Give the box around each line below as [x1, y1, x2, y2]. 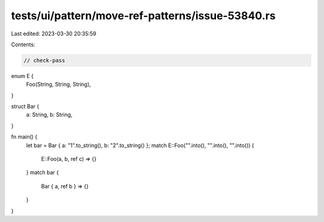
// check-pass [23, 57, 65, 64]
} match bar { [26, 169, 59, 176]
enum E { [11, 72, 34, 79]
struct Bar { [11, 103, 40, 110]
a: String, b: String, [26, 111, 73, 118]
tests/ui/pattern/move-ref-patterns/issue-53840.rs [11, 9, 276, 22]
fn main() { [11, 133, 38, 140]
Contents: [11, 41, 35, 48]
